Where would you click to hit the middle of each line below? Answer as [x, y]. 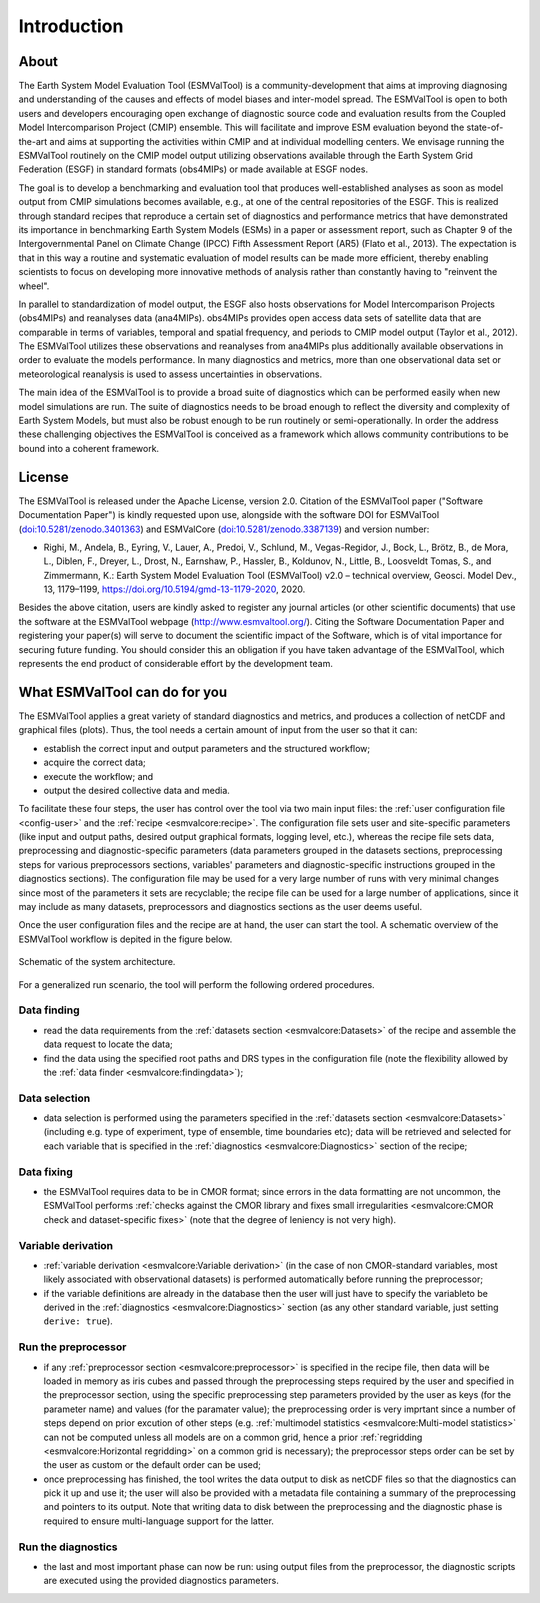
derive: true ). [78, 1321]
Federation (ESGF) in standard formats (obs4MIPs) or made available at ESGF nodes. [193, 169]
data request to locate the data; [108, 1044]
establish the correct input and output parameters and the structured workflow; [207, 748]
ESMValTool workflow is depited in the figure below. [125, 939]
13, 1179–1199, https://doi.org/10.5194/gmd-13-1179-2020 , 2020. [174, 589]
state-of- [485, 127]
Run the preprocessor [72, 1347]
